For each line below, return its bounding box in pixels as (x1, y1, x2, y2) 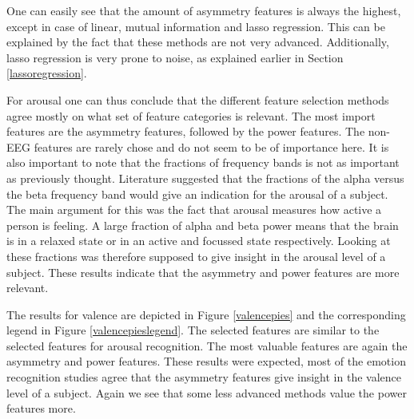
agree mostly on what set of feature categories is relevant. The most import (6, 107, 376, 124)
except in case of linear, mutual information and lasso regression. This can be (6, 18, 385, 34)
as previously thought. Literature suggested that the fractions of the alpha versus (6, 169, 404, 186)
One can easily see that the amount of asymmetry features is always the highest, (6, 2, 401, 18)
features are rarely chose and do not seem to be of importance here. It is (34, 138, 389, 155)
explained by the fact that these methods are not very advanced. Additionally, (6, 34, 389, 50)
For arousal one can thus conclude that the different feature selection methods (6, 91, 389, 108)
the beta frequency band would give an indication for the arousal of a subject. (6, 185, 388, 202)
